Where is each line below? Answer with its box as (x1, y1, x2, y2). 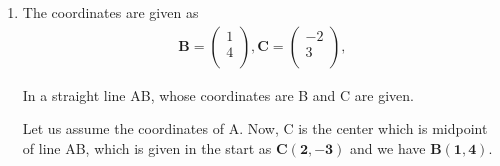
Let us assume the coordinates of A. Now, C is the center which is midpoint (22, 118, 488, 139)
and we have (350, 137, 426, 158)
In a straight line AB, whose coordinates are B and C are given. (22, 84, 414, 105)
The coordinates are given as (22, 2, 199, 22)
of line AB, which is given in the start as (22, 137, 272, 158)
